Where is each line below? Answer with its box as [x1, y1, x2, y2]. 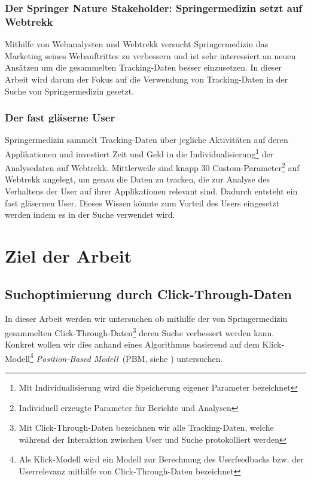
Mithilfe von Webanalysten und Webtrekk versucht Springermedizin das [5, 38, 269, 50]
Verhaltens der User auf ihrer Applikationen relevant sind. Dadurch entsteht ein [5, 185, 298, 197]
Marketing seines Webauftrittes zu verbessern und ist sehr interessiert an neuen [5, 49, 296, 62]
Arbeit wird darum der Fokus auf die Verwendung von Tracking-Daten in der [5, 72, 288, 85]
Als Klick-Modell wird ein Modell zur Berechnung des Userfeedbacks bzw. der [19, 453, 304, 465]
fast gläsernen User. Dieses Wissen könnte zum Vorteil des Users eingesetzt [5, 196, 280, 209]
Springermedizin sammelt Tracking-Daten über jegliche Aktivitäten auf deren [5, 133, 288, 146]
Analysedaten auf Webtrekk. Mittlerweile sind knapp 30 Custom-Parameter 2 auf [5, 160, 300, 173]
